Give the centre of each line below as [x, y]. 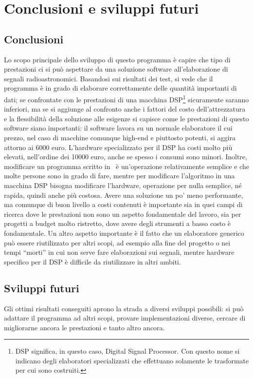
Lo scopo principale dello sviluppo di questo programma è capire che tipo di [117, 59]
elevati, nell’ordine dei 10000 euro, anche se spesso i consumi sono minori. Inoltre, [126, 157]
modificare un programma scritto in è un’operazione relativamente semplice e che [126, 166]
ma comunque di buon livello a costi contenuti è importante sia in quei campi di [123, 204]
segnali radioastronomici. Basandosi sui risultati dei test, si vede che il [108, 78]
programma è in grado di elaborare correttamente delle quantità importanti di [120, 88]
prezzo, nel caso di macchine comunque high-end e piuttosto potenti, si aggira [120, 137]
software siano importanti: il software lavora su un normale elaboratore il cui [118, 128]
